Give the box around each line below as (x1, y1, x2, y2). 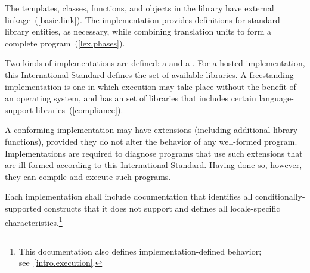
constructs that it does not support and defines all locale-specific (44, 201, 280, 214)
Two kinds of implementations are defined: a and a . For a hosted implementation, (5, 57, 305, 69)
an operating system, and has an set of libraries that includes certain (5, 92, 256, 104)
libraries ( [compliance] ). (35, 103, 123, 116)
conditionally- (255, 190, 305, 203)
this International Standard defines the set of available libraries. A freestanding (5, 68, 294, 80)
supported (5, 201, 42, 214)
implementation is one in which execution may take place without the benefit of (5, 80, 296, 92)
